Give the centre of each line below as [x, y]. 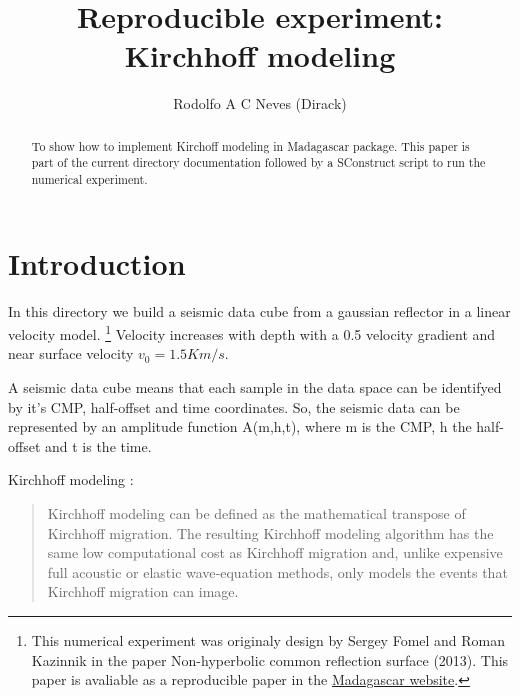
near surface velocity [71, 353]
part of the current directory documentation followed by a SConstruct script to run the [258, 162]
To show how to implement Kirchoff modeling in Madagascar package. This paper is [250, 145]
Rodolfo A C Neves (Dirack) [260, 103]
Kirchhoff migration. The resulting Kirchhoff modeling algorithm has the [270, 532]
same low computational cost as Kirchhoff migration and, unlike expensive [275, 552]
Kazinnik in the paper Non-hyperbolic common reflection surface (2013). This [270, 659]
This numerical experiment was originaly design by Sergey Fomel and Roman [268, 639]
